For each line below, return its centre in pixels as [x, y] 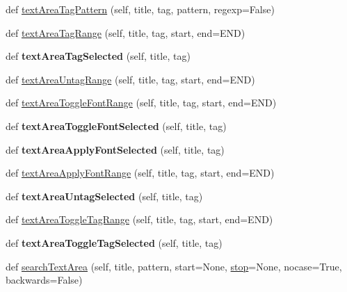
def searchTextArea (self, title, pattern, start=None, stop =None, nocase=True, [174, 266]
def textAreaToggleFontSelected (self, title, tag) [116, 125]
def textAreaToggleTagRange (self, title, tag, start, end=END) [139, 219]
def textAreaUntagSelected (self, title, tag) [104, 196]
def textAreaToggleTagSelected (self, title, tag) [114, 242]
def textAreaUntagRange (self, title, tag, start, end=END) [130, 79]
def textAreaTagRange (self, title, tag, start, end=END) [126, 32]
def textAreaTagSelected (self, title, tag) [98, 56]
